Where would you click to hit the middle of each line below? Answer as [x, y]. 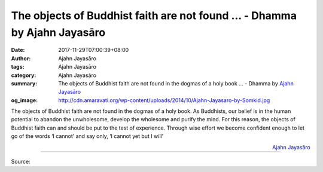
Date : [18, 50]
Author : [21, 58]
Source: [21, 162]
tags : [18, 67]
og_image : [25, 100]
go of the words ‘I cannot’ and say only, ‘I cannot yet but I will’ [87, 136]
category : [24, 75]
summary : [24, 83]
